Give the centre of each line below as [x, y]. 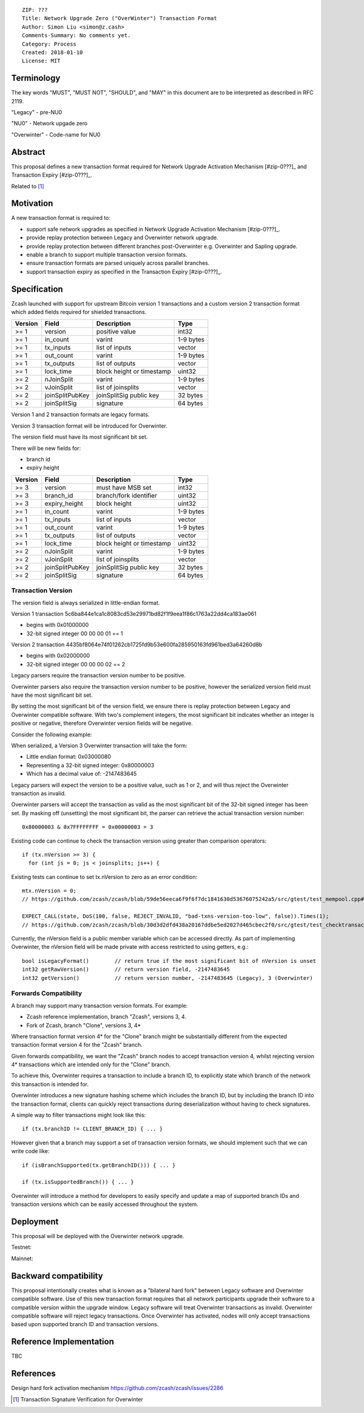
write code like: [30, 1151]
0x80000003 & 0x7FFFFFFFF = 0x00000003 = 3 [88, 827]
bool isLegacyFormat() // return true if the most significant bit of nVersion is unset [169, 961]
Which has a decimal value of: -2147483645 [82, 774]
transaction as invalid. [39, 793]
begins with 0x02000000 [58, 655]
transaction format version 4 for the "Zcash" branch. [77, 1045]
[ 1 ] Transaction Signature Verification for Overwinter [78, 1399]
